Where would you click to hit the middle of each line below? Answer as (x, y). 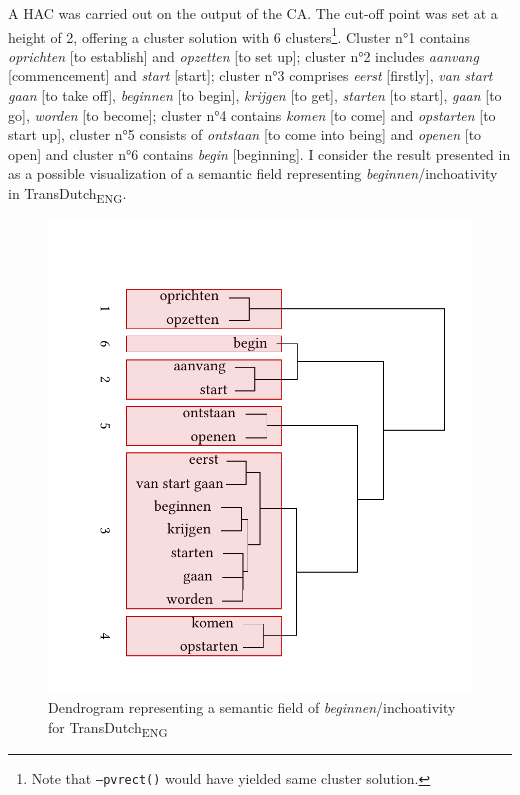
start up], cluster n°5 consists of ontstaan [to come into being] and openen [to (245, 134)
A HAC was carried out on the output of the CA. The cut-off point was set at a (253, 13)
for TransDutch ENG (108, 728)
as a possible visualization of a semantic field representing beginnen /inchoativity (253, 173)
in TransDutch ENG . (67, 194)
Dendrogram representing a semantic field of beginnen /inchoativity (252, 707)
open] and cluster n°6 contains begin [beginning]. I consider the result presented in (259, 153)
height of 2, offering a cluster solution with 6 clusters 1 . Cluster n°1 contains (239, 35)
